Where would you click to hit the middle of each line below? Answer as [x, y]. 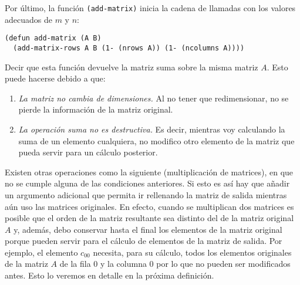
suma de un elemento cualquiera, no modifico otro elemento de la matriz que [156, 140]
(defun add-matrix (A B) [53, 38]
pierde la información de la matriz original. [96, 109]
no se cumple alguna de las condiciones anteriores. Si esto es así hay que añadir [147, 183]
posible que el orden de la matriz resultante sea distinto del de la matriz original [149, 218]
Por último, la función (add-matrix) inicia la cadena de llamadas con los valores [150, 8]
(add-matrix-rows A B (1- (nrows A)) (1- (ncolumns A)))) [129, 48]
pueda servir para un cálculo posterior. [88, 152]
